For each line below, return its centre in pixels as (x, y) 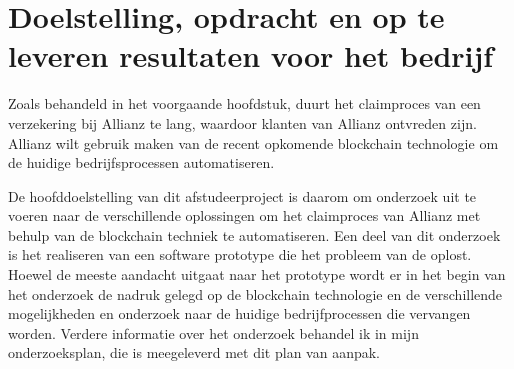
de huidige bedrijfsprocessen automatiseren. (141, 162)
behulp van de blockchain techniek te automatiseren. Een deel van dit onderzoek (254, 234)
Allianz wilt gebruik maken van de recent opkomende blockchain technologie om (253, 142)
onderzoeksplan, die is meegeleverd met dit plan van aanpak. (194, 352)
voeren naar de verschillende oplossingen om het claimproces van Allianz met (244, 215)
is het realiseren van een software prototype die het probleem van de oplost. (240, 254)
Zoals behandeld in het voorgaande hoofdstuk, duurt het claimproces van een (244, 103)
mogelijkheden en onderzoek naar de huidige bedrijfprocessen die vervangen (239, 313)
